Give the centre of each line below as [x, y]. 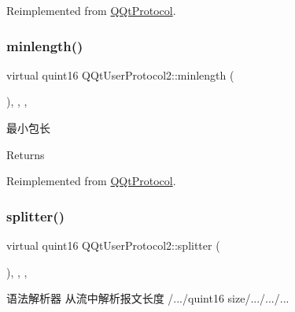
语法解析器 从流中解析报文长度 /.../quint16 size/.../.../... [148, 298]
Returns [26, 154]
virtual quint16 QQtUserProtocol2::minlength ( [120, 74]
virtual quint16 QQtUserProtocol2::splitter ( [113, 245]
